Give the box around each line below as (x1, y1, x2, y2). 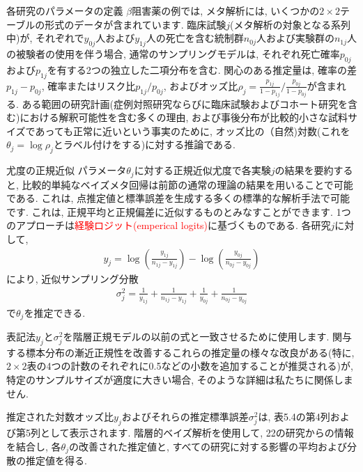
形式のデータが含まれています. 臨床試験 (45, 17, 226, 31)
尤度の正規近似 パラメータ (6, 163, 127, 178)
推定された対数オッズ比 (6, 409, 114, 424)
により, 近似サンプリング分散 (6, 271, 139, 285)
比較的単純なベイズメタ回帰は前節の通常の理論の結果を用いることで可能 (22, 177, 353, 191)
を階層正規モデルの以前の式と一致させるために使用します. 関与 (63, 329, 352, 344)
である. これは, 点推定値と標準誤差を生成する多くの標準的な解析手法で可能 (6, 191, 350, 205)
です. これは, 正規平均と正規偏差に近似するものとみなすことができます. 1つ (6, 204, 351, 219)
